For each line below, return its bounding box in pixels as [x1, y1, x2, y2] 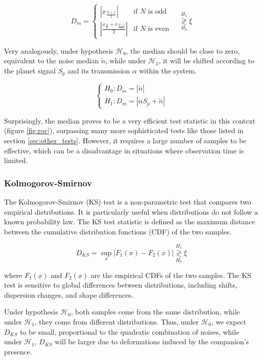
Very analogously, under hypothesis [4, 45, 113, 56]
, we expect [211, 316, 246, 327]
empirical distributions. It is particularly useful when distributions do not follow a [4, 206, 258, 217]
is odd [148, 8, 167, 16]
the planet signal [4, 65, 56, 75]
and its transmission [67, 65, 130, 75]
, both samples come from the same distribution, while [71, 306, 240, 317]
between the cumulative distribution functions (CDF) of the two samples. [4, 226, 232, 236]
